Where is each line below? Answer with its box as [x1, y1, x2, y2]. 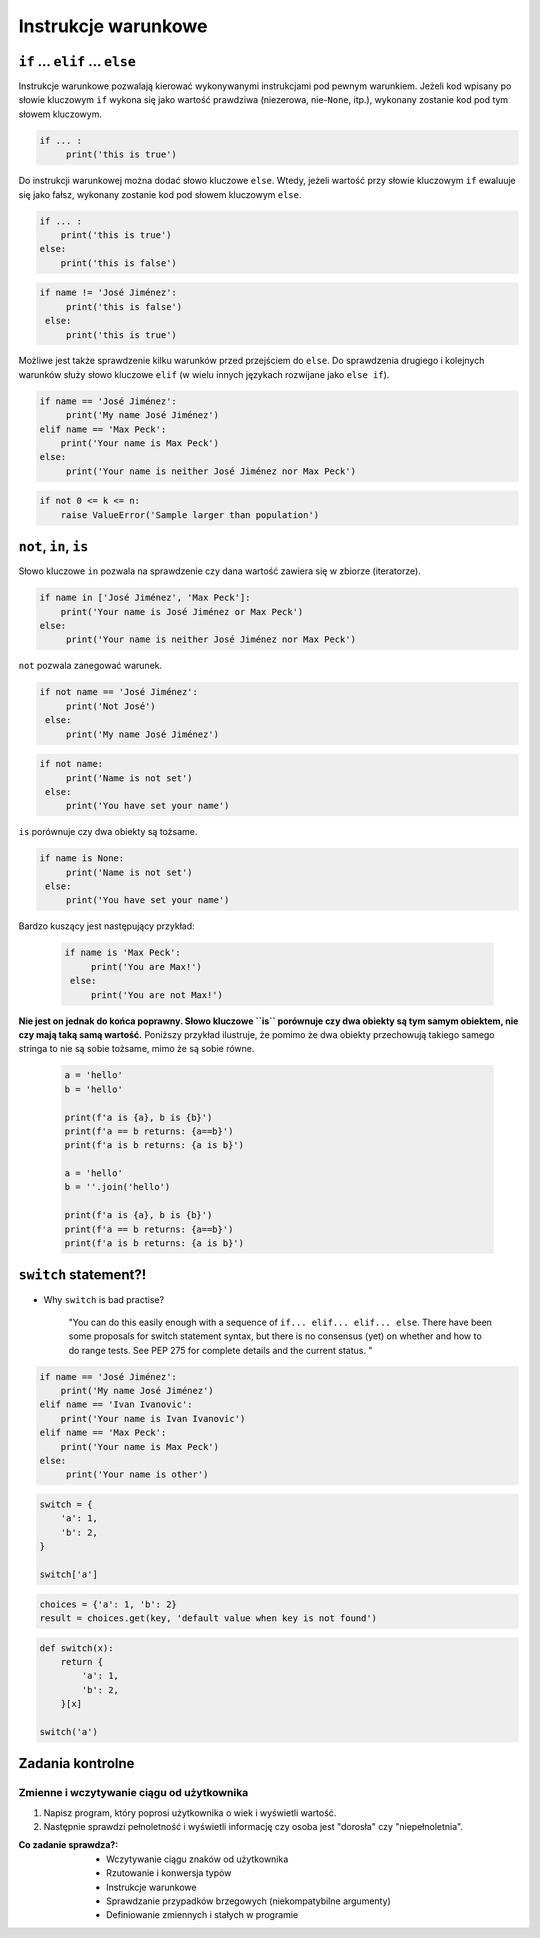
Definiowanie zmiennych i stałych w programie [106, 1909, 299, 1921]
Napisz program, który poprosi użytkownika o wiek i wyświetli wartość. [43, 1806, 337, 1819]
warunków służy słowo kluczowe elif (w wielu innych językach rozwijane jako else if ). [18, 368, 390, 380]
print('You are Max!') [90, 961, 202, 972]
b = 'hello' [64, 1083, 124, 1095]
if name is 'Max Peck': [64, 947, 182, 959]
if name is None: [39, 853, 125, 864]
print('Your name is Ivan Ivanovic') [60, 1413, 246, 1424]
